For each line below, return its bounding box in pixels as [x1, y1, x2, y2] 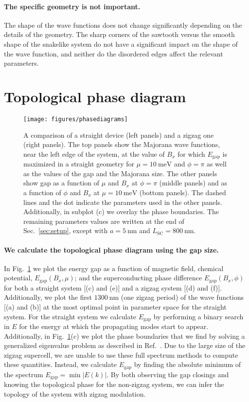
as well [206, 159, 227, 169]
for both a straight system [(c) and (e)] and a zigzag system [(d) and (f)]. [4, 282, 222, 292]
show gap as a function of [23, 178, 100, 188]
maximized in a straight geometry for [23, 159, 135, 169]
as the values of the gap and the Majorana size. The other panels [23, 168, 217, 178]
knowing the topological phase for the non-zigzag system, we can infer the [4, 379, 224, 389]
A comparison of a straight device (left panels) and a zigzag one [23, 129, 214, 140]
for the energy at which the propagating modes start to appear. [19, 321, 209, 331]
